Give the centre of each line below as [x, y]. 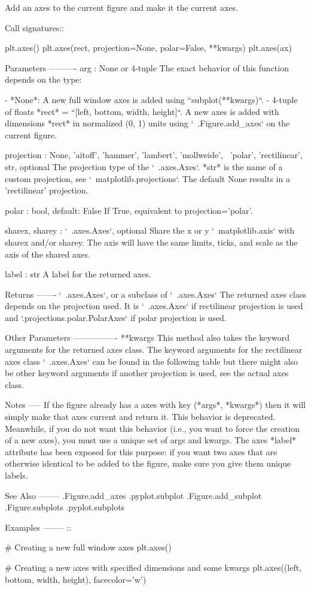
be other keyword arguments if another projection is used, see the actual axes [147, 373]
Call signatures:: [34, 27]
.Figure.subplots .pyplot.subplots [65, 507]
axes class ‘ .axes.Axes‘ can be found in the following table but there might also [152, 361]
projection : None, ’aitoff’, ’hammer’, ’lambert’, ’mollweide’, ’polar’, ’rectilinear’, [154, 155]
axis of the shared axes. [48, 254]
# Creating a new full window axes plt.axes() [88, 547]
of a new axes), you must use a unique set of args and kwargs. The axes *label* [151, 440]
